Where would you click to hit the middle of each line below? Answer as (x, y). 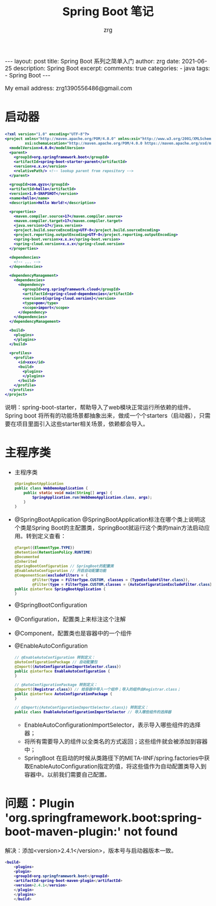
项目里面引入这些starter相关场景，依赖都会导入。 (83, 424)
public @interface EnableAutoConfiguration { (62, 672)
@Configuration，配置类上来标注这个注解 (70, 620)
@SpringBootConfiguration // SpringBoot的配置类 (64, 566)
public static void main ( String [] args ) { (68, 493)
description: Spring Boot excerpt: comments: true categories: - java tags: (111, 68)
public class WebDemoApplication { (51, 489)
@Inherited (26, 561)
